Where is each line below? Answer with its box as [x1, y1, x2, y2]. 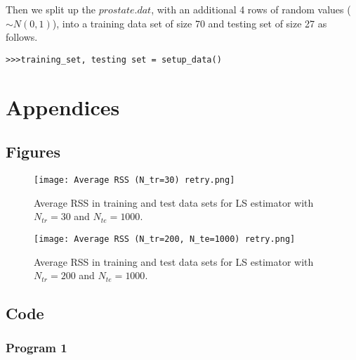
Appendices [6, 92, 120, 121]
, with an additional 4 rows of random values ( [151, 2, 351, 16]
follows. [6, 30, 38, 44]
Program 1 [6, 339, 67, 356]
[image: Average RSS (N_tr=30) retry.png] [34, 175, 235, 186]
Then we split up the [6, 2, 96, 16]
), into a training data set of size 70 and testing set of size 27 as [52, 15, 327, 30]
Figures [6, 141, 60, 162]
